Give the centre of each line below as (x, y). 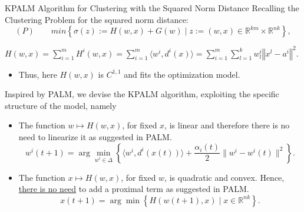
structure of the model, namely (61, 105)
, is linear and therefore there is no (227, 125)
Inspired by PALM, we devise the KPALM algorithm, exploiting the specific (142, 94)
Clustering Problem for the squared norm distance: (97, 19)
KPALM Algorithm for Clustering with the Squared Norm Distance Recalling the (152, 8)
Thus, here (38, 74)
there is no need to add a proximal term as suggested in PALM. (134, 189)
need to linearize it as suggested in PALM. (95, 137)
